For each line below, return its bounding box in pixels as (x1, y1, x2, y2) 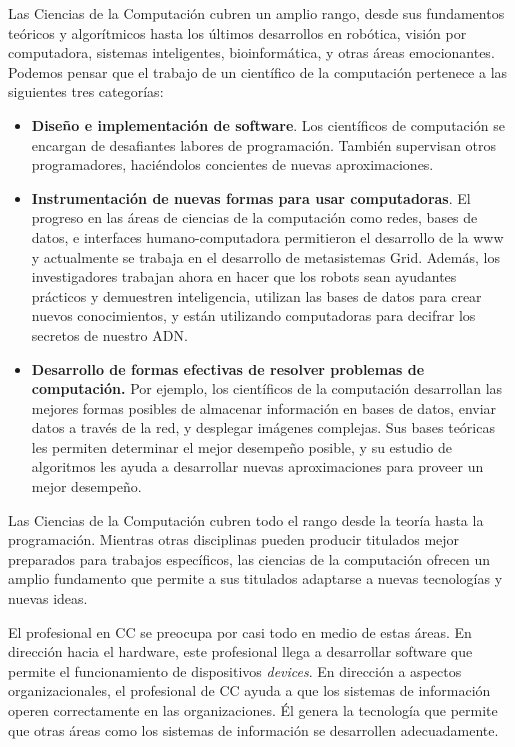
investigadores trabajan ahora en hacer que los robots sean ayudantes (31, 266, 457, 287)
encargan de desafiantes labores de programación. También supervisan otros (31, 134, 497, 155)
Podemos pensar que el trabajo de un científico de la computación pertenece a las (8, 61, 508, 82)
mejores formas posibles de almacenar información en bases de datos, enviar (31, 397, 497, 418)
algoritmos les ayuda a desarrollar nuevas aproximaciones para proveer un (31, 456, 484, 477)
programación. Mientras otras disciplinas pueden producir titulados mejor (8, 529, 460, 550)
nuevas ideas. (8, 588, 88, 609)
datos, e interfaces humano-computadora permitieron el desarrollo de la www (31, 226, 504, 247)
